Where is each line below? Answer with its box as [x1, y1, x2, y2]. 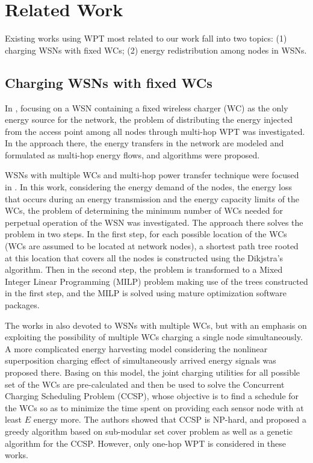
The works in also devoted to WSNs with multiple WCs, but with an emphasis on [5, 319, 307, 331]
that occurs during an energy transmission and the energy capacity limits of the [5, 192, 300, 205]
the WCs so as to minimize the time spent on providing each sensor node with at [5, 401, 304, 414]
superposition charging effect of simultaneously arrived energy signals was [5, 354, 276, 367]
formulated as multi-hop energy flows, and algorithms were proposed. [5, 148, 260, 161]
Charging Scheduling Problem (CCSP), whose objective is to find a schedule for [5, 390, 299, 402]
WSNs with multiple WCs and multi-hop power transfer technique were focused [5, 169, 299, 181]
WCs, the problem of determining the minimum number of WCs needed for [5, 204, 283, 217]
